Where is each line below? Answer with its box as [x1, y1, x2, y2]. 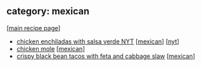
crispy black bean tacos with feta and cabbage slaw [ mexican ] [16, 52, 195, 60]
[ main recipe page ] [6, 23, 61, 32]
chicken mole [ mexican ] [16, 44, 85, 52]
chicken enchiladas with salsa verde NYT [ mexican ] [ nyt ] [16, 37, 180, 46]
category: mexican [6, 6, 90, 17]
